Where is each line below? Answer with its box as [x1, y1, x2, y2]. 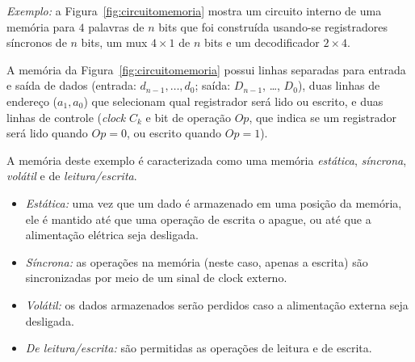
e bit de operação [145, 108, 231, 125]
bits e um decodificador [203, 34, 320, 51]
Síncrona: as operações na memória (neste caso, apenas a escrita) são [25, 253, 368, 270]
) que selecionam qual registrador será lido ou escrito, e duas [83, 92, 384, 109]
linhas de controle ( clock [6, 108, 126, 125]
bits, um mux [81, 34, 148, 51]
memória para [6, 18, 75, 35]
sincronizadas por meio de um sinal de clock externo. [25, 269, 287, 286]
